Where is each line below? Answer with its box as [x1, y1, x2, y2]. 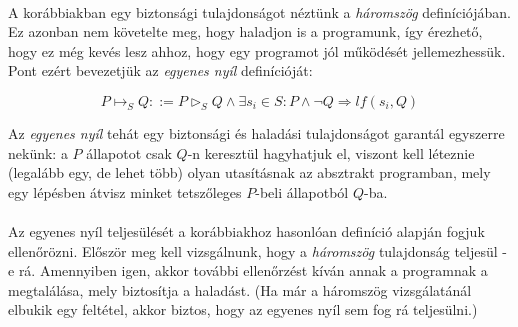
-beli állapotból [255, 181, 349, 202]
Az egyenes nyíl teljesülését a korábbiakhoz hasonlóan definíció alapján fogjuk [8, 220, 485, 241]
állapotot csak [86, 142, 172, 163]
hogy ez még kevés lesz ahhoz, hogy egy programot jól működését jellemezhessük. [8, 40, 506, 61]
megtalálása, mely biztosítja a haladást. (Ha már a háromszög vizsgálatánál [8, 279, 472, 300]
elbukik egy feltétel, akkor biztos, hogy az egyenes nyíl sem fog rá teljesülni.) [8, 299, 478, 320]
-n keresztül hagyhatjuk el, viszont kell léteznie [187, 142, 475, 163]
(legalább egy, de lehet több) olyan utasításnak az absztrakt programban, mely [8, 162, 491, 183]
